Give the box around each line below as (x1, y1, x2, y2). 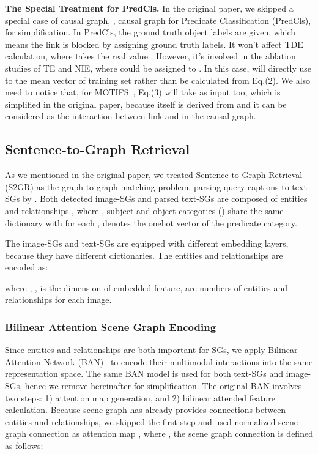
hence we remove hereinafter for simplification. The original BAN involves (24, 379, 302, 392)
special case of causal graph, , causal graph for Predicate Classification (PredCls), (5, 13, 311, 26)
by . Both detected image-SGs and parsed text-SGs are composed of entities (22, 192, 308, 205)
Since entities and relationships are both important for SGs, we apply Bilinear (5, 343, 298, 356)
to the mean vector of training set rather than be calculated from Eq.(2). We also (5, 73, 311, 86)
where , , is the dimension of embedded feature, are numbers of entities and (5, 281, 288, 294)
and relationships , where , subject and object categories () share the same (5, 204, 284, 217)
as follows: (5, 439, 43, 452)
